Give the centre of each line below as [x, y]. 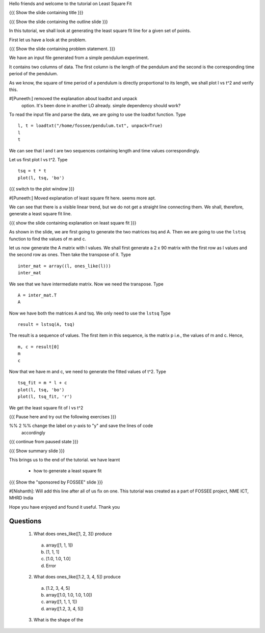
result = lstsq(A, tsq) [46, 325]
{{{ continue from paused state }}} [44, 442]
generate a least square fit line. [40, 214]
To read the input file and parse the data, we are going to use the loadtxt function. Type [97, 115]
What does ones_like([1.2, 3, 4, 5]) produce [77, 577]
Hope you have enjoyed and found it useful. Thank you [65, 507]
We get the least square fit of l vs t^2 [46, 407]
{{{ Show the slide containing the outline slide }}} [58, 22]
